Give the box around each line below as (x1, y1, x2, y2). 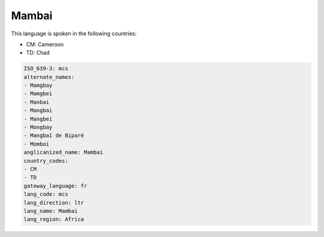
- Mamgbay (23, 82, 53, 89)
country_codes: (23, 157, 68, 164)
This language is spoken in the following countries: (11, 30, 137, 37)
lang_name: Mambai (23, 207, 78, 214)
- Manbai (23, 99, 50, 105)
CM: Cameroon (26, 41, 64, 48)
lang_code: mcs (23, 191, 68, 197)
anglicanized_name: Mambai (23, 149, 103, 156)
